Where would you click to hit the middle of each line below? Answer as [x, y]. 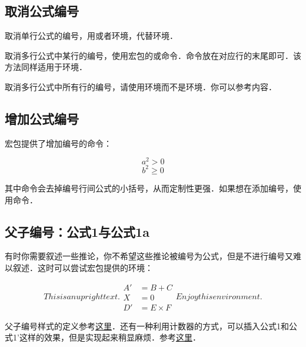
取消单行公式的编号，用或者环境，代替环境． [91, 36]
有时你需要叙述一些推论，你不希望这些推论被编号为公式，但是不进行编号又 [149, 256]
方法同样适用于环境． [46, 67]
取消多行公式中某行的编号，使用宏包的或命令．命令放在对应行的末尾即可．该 [153, 55]
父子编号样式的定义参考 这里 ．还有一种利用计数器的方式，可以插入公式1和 [147, 325]
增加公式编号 [42, 118]
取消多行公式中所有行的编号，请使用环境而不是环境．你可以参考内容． [141, 86]
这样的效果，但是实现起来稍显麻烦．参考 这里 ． [110, 337]
